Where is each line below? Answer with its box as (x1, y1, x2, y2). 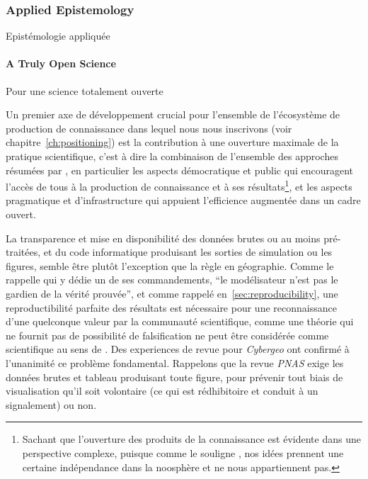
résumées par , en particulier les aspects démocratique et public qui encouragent (6, 162, 353, 177)
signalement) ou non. (6, 397, 97, 412)
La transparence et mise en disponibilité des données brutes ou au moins (6, 230, 321, 245)
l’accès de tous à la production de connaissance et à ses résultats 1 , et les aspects (6, 177, 352, 193)
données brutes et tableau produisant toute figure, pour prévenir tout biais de (6, 369, 343, 384)
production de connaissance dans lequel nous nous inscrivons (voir (6, 120, 292, 135)
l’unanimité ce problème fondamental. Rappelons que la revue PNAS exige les (6, 355, 344, 370)
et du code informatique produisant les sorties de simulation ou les (43, 244, 333, 259)
